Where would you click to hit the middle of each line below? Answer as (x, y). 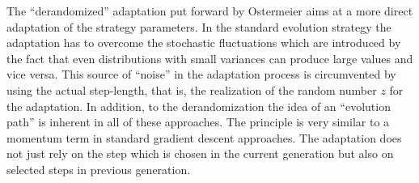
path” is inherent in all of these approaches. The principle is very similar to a (198, 122)
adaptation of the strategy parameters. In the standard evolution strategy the (199, 26)
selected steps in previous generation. (99, 169)
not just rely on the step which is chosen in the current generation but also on (200, 153)
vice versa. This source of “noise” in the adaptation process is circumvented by (201, 74)
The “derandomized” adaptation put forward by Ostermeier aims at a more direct (210, 11)
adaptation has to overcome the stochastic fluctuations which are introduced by (204, 43)
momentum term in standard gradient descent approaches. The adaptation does (204, 137)
